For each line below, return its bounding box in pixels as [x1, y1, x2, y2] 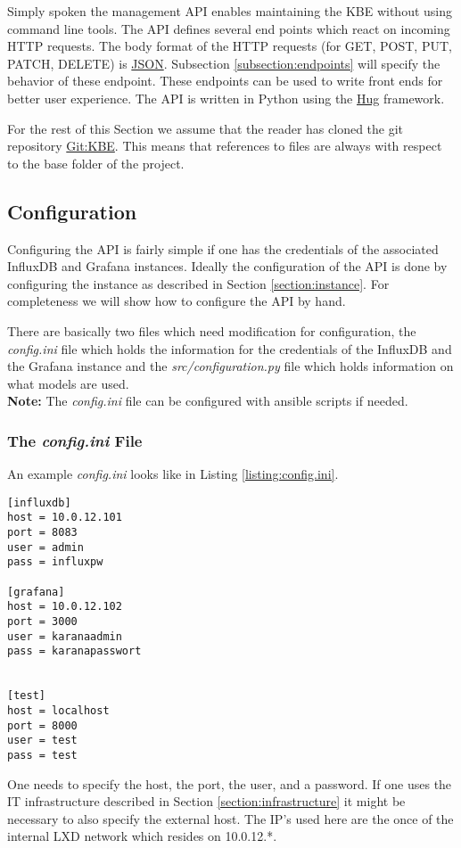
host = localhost [7, 704, 110, 717]
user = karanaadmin [7, 630, 122, 643]
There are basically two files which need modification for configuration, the [7, 321, 416, 340]
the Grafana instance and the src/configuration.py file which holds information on [7, 357, 454, 375]
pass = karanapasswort [7, 645, 142, 658]
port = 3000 [7, 614, 78, 628]
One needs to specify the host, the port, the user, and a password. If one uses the [7, 774, 452, 793]
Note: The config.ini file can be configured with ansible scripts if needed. [7, 391, 408, 410]
